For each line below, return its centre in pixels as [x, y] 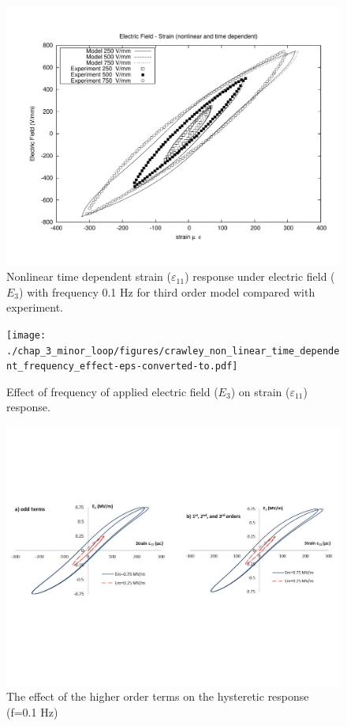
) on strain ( [260, 391]
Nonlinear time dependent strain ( [89, 276]
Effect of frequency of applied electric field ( [112, 391]
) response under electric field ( [260, 276]
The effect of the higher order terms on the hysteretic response [158, 696]
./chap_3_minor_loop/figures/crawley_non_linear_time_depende [173, 351]
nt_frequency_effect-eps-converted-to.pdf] [122, 367]
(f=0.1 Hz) [32, 711]
